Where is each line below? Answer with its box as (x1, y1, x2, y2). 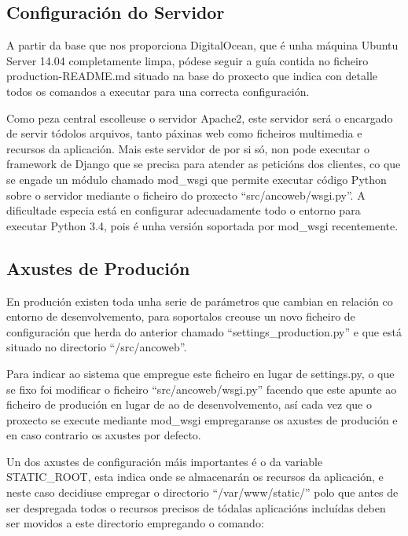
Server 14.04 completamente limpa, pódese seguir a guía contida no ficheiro (6, 52, 369, 68)
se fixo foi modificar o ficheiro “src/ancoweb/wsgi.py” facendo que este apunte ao (6, 380, 397, 397)
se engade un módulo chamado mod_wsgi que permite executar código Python (6, 171, 387, 187)
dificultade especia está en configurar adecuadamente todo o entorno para (6, 202, 361, 218)
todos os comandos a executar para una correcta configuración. (6, 83, 310, 99)
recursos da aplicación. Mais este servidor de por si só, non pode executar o (6, 140, 369, 156)
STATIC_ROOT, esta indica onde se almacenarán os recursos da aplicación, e (6, 468, 384, 485)
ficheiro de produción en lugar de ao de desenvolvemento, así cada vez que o (6, 396, 372, 413)
